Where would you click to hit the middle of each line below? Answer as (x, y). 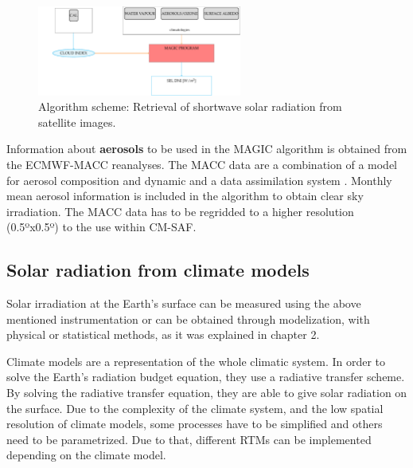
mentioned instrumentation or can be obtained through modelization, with (188, 319)
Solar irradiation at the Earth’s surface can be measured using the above (184, 303)
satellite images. (77, 122)
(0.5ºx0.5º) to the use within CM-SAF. (101, 227)
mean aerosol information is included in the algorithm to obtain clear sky (185, 196)
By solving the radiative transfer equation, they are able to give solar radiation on (207, 393)
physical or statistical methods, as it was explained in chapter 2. (163, 334)
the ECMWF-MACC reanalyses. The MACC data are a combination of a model (202, 164)
